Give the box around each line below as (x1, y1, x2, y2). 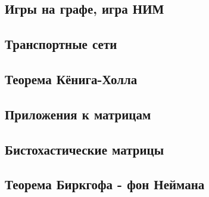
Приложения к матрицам (5, 104, 151, 123)
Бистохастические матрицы (5, 140, 164, 158)
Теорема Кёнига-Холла (5, 69, 138, 88)
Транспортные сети (5, 35, 117, 53)
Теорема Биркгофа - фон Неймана (5, 175, 205, 193)
